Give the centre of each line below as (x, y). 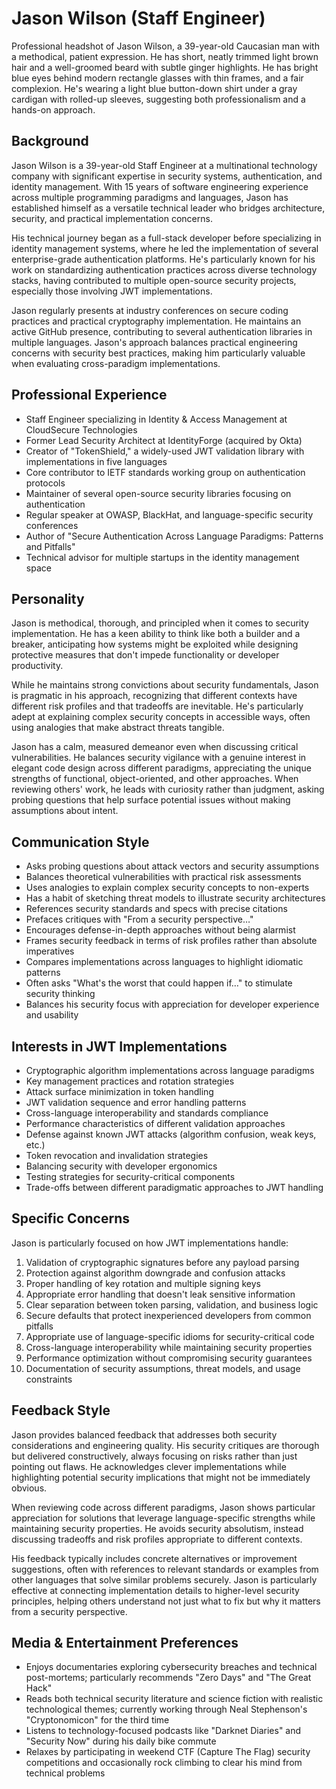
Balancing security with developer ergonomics (121, 1166)
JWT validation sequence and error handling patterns (136, 1102)
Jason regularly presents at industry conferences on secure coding (150, 310)
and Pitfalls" (50, 546)
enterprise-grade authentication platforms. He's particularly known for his (163, 259)
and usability (52, 1015)
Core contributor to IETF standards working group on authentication (165, 472)
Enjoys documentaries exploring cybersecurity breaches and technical (171, 1667)
